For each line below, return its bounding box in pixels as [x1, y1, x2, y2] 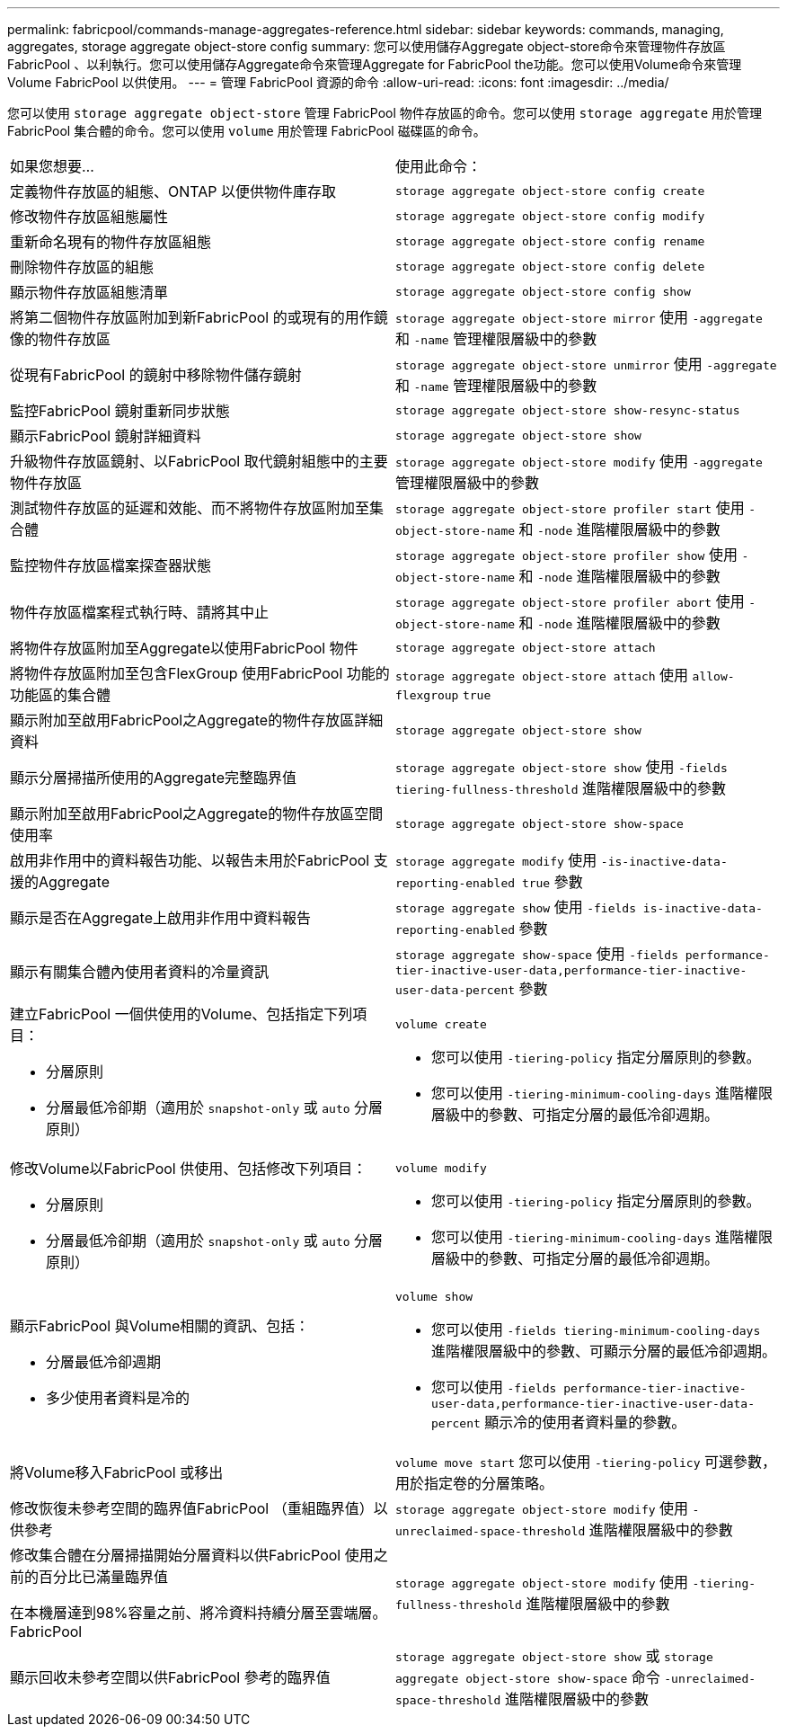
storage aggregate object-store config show [395, 284, 691, 298]
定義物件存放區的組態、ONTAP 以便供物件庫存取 [10, 182, 337, 200]
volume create [395, 1017, 487, 1031]
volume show [395, 1290, 473, 1303]
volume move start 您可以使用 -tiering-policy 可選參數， [395, 1453, 776, 1471]
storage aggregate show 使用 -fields [395, 898, 636, 916]
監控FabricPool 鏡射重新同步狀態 [10, 402, 230, 420]
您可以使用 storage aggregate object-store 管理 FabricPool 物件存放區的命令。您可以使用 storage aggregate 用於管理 [7, 105, 762, 120]
